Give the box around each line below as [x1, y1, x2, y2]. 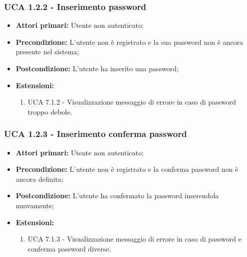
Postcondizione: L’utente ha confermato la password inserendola [15, 190, 219, 201]
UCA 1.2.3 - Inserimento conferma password [4, 128, 187, 140]
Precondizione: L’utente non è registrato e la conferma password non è [15, 164, 239, 174]
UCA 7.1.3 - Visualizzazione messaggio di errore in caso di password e [27, 234, 242, 244]
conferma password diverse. [27, 243, 111, 254]
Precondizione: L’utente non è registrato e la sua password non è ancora [15, 36, 244, 47]
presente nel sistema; [15, 46, 79, 57]
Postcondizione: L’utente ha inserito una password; [15, 63, 179, 73]
